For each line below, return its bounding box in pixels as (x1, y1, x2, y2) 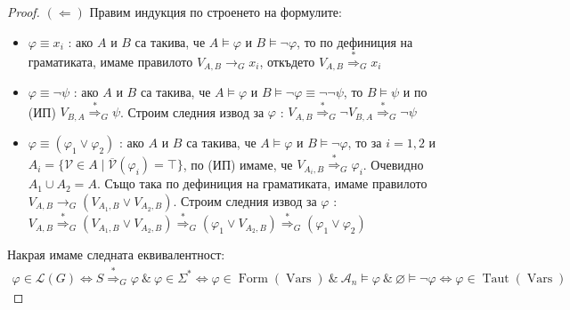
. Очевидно (362, 155, 424, 173)
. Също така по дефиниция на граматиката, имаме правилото (96, 174, 427, 193)
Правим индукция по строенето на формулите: (89, 3, 342, 20)
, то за (347, 132, 382, 151)
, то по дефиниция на (297, 32, 413, 51)
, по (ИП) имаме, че (183, 155, 293, 173)
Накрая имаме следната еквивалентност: (7, 245, 225, 264)
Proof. (7, 3, 40, 20)
